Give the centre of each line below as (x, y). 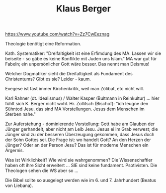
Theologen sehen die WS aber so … (42, 171)
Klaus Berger (83, 9)
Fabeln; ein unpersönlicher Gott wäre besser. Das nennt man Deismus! (77, 64)
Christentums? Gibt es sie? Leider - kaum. (48, 79)
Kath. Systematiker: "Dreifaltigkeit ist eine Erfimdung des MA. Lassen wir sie (83, 53)
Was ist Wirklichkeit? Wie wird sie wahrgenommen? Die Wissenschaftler (79, 160)
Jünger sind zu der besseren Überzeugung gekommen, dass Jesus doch (80, 135)
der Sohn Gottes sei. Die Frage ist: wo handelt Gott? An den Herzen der (78, 140)
